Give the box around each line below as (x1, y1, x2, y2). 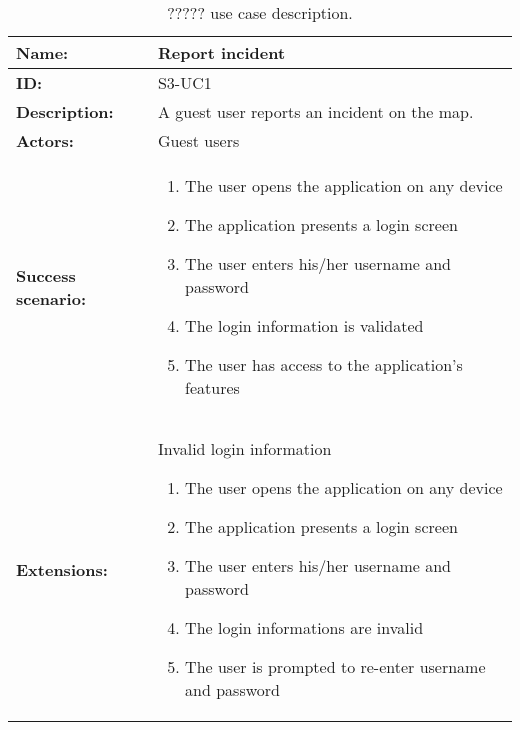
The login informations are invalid (185, 616, 424, 639)
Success (16, 263, 76, 287)
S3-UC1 (157, 71, 212, 94)
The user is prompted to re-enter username (185, 655, 486, 678)
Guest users (157, 129, 240, 152)
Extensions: (16, 557, 108, 581)
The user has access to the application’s (185, 353, 463, 376)
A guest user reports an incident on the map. (157, 100, 474, 123)
